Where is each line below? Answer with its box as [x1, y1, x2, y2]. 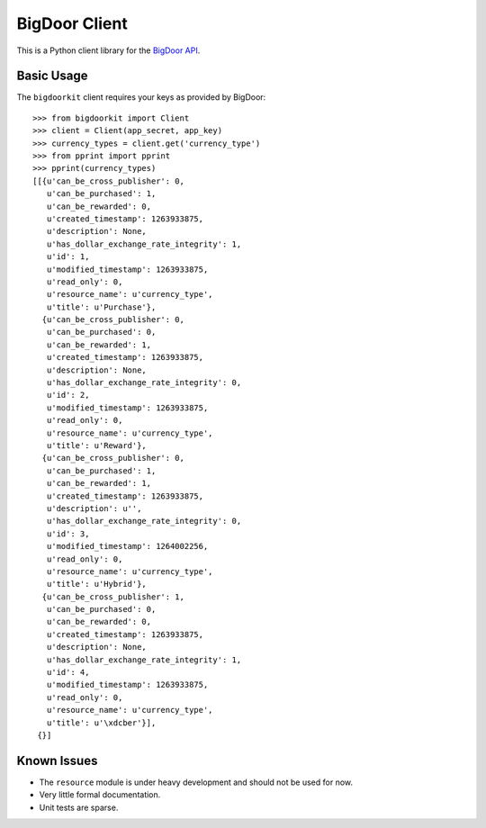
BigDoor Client [16, 13, 128, 33]
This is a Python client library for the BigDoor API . [16, 45, 201, 56]
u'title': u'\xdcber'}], [46, 717, 157, 728]
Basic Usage [16, 68, 88, 84]
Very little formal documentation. [39, 789, 161, 800]
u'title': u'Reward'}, [46, 441, 148, 450]
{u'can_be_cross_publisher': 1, [41, 591, 184, 602]
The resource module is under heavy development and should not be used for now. [39, 777, 354, 787]
